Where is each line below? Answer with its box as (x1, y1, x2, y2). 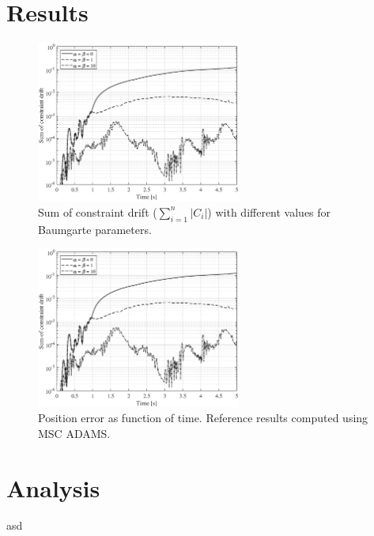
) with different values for (207, 203, 331, 220)
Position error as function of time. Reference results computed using (38, 410, 368, 426)
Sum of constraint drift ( (38, 203, 157, 220)
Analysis (6, 471, 100, 504)
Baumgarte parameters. (38, 221, 152, 237)
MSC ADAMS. (38, 425, 111, 441)
